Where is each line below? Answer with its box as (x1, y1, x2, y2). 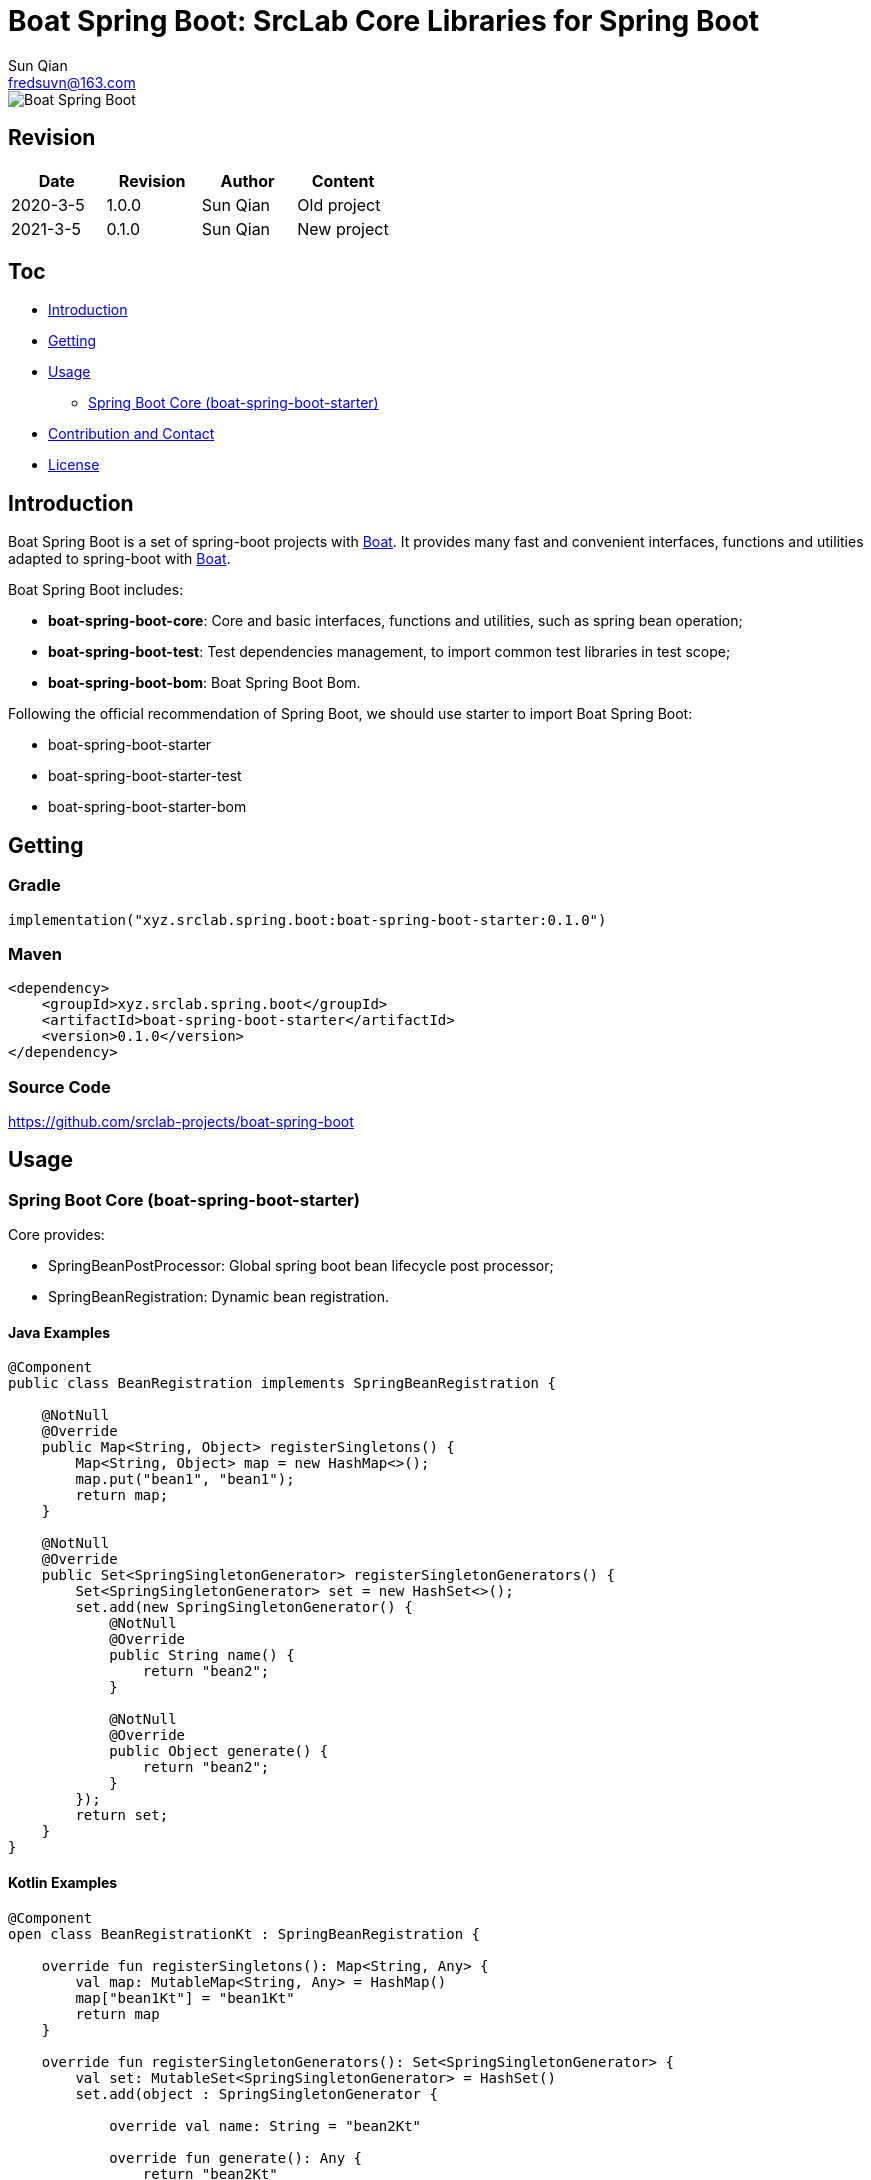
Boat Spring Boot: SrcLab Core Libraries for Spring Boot (8, 4, 760, 38)
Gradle (8, 875, 61, 896)
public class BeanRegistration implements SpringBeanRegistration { (8, 1375, 556, 1392)
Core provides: (8, 1226, 105, 1244)
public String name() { (109, 1647, 295, 1664)
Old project (297, 194, 381, 215)
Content (311, 170, 375, 191)
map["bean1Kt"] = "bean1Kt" (75, 1989, 295, 2006)
